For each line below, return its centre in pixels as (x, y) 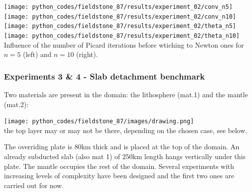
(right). (87, 54)
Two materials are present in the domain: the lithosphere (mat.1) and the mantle (126, 95)
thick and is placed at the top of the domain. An (166, 147)
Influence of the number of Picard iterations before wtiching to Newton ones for (124, 44)
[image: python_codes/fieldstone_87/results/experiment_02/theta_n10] (122, 36)
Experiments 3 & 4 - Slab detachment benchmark (104, 76)
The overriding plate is (38, 147)
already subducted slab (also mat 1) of (62, 156)
